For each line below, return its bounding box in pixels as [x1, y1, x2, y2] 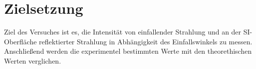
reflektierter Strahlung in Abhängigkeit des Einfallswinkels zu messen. [39, 36, 253, 46]
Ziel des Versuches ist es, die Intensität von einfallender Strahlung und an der [4, 27, 242, 37]
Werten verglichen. [4, 55, 61, 66]
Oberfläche [4, 36, 37, 46]
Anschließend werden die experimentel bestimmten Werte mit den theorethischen [4, 46, 252, 56]
